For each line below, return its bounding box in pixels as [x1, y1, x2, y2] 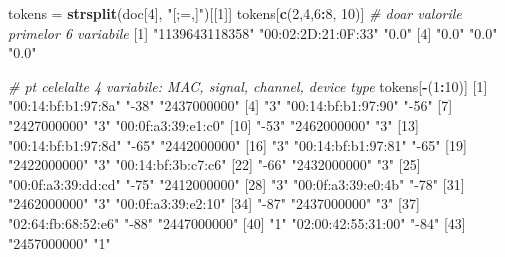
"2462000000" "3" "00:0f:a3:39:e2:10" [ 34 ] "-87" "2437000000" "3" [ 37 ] [8, 193, 420, 214]
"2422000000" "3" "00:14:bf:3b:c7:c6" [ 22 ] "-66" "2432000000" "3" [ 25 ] [8, 154, 421, 175]
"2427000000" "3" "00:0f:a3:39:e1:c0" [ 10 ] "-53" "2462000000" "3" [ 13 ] [8, 114, 420, 135]
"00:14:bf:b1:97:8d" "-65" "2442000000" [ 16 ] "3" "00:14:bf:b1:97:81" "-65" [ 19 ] [8, 134, 467, 155]
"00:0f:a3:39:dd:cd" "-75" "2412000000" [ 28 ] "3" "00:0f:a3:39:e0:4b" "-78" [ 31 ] [8, 173, 465, 194]
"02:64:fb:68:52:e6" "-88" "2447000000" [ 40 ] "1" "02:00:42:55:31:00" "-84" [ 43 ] [8, 212, 466, 233]
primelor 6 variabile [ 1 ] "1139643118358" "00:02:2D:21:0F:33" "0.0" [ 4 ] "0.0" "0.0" [8, 22, 498, 43]
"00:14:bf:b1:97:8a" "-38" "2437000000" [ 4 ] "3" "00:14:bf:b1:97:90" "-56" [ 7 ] [8, 95, 453, 116]
